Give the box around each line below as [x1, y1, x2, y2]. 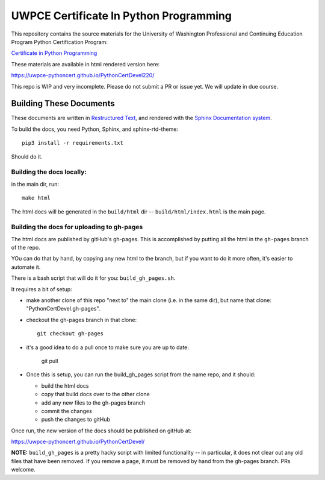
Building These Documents [11, 98, 115, 109]
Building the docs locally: [11, 168, 87, 176]
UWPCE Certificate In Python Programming [11, 9, 232, 22]
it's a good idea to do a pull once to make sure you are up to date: [26, 344, 190, 351]
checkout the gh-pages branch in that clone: [26, 316, 137, 323]
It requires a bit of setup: [11, 285, 72, 292]
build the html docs [41, 382, 89, 389]
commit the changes [41, 407, 93, 414]
